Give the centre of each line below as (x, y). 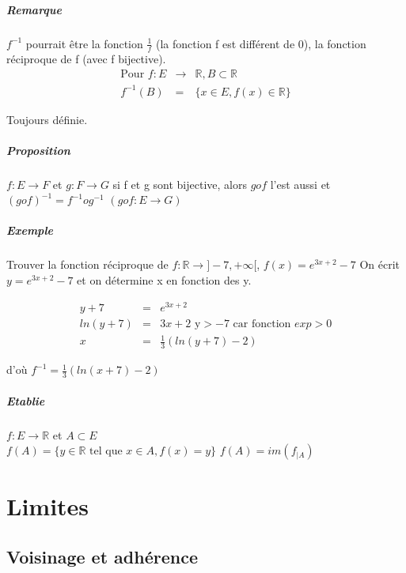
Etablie (26, 400)
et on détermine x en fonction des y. (164, 280)
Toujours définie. (47, 119)
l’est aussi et (300, 184)
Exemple (30, 230)
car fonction (262, 324)
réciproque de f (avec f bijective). (86, 59)
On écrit (380, 264)
